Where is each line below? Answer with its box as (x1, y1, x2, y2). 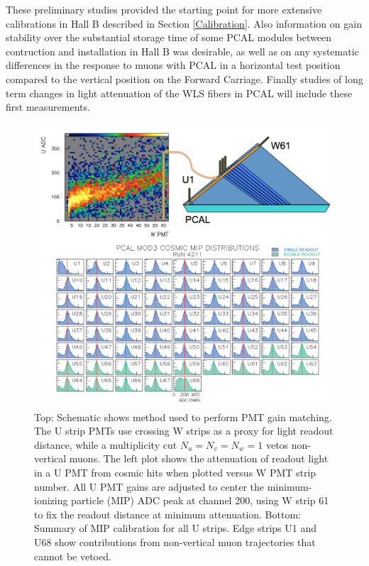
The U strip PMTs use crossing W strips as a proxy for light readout (34, 423, 334, 438)
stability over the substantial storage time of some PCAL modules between (6, 30, 331, 45)
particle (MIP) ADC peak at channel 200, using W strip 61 (71, 493, 329, 508)
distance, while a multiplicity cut (34, 437, 177, 452)
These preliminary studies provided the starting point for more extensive (6, 2, 322, 16)
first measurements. (6, 99, 90, 114)
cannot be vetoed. (34, 548, 111, 563)
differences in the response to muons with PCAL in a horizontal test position (6, 58, 341, 72)
